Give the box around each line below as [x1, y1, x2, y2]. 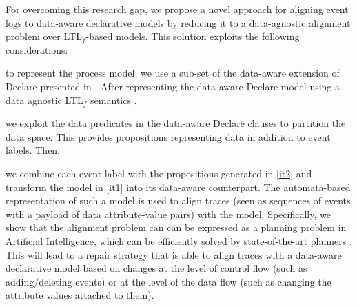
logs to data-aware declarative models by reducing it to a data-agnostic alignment [6, 15, 351, 30]
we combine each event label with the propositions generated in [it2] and [6, 166, 312, 180]
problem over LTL [6, 29, 82, 43]
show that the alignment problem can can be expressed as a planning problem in [6, 220, 347, 235]
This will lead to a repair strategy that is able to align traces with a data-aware [6, 247, 342, 261]
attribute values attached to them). [6, 288, 154, 302]
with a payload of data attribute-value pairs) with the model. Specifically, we [6, 206, 331, 221]
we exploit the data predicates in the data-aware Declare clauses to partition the [6, 116, 346, 130]
